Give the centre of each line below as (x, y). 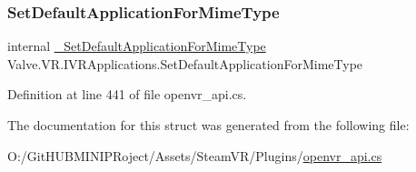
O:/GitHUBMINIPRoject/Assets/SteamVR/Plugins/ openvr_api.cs (195, 155)
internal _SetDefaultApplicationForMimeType (137, 46)
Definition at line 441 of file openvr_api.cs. (127, 94)
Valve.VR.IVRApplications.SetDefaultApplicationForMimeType (185, 63)
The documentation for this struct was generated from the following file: (208, 125)
